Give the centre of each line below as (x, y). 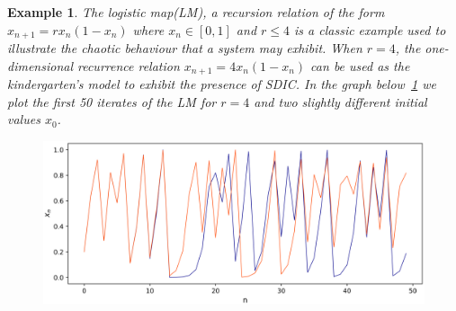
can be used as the (360, 65)
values (24, 119)
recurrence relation (129, 65)
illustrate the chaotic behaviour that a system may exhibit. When (185, 48)
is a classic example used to (370, 29)
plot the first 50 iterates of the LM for (112, 101)
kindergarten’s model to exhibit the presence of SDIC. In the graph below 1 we (222, 84)
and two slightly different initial (340, 101)
